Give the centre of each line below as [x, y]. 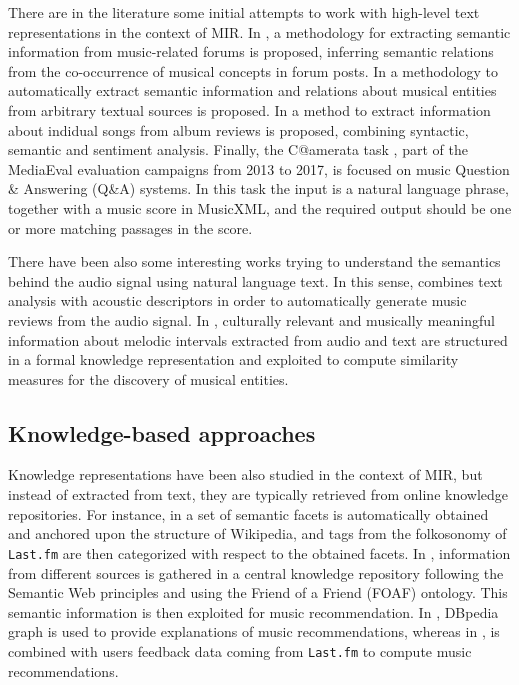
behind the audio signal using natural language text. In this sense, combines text [255, 280]
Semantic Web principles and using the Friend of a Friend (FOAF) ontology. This [258, 592]
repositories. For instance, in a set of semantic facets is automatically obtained [248, 513]
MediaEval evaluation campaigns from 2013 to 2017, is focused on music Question [259, 168]
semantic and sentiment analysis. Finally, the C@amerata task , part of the [238, 149]
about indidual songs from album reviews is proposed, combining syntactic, [238, 129]
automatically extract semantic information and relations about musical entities [252, 90]
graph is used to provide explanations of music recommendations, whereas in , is [254, 631]
